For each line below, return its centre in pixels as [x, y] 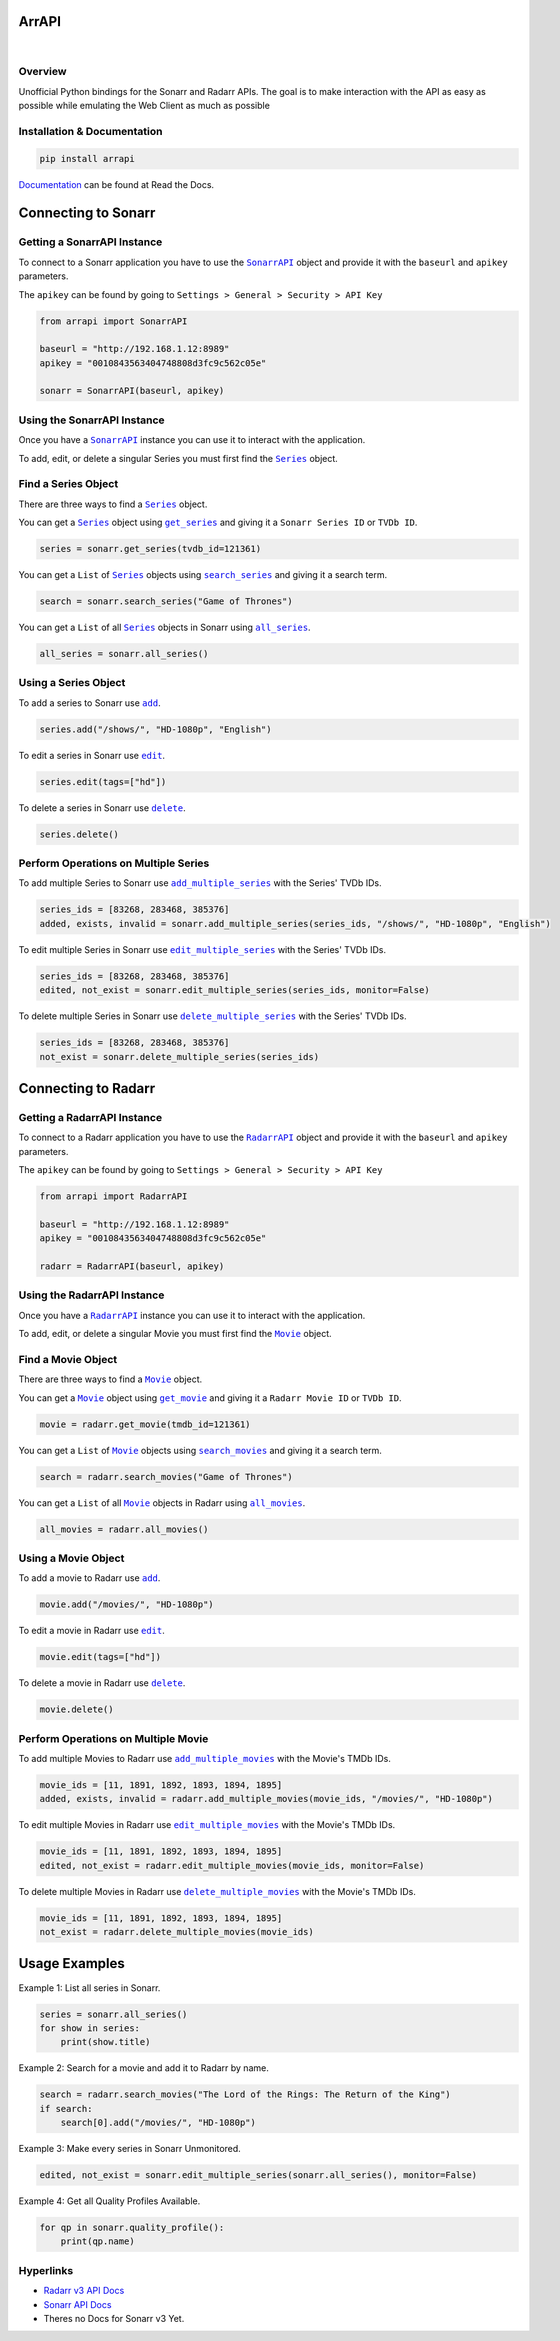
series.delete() [79, 834]
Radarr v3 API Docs [84, 2291]
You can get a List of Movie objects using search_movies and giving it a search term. [200, 1450]
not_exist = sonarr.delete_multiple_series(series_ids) [179, 1056]
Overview [42, 72]
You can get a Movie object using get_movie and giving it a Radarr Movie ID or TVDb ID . [210, 1397]
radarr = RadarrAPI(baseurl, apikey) [132, 1266]
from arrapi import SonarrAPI [113, 321]
